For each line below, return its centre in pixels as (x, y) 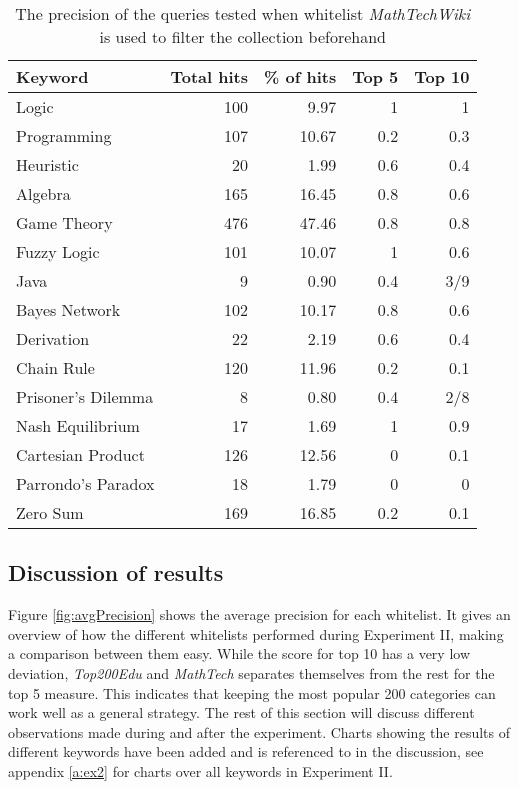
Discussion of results (116, 572)
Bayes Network (68, 309)
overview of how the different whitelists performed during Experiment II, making (256, 633)
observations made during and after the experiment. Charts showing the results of (259, 731)
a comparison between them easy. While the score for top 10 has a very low (239, 653)
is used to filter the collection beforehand (242, 36)
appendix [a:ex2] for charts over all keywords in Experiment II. (200, 770)
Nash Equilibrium (78, 425)
